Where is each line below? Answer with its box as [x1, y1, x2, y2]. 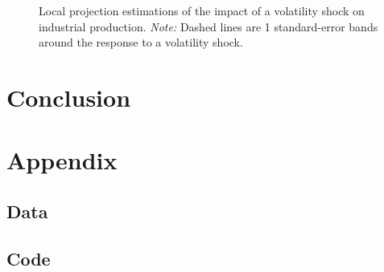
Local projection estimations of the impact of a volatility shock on [39, 2, 365, 18]
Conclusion [6, 80, 131, 113]
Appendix [6, 144, 118, 177]
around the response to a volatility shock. [39, 34, 243, 51]
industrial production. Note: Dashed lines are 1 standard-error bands [39, 18, 378, 35]
